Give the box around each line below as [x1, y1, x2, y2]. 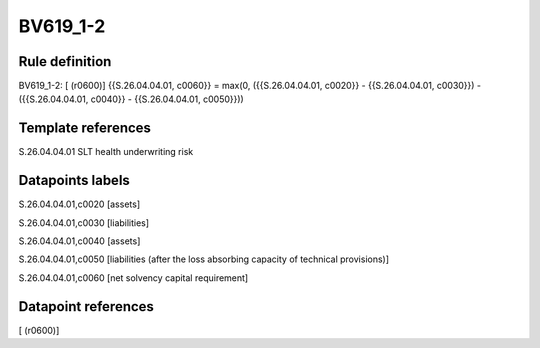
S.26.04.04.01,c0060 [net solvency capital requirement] [18, 271, 249, 284]
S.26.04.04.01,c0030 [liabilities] [18, 216, 150, 229]
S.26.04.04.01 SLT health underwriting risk [18, 146, 194, 158]
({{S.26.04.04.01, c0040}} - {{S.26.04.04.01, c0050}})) [18, 93, 244, 105]
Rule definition [18, 53, 112, 70]
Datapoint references [18, 298, 155, 315]
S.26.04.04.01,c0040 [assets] [18, 235, 141, 247]
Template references [18, 120, 152, 137]
